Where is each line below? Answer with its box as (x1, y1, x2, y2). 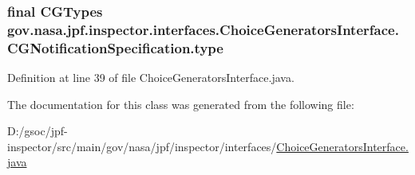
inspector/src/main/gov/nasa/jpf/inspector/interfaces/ (7, 138, 277, 154)
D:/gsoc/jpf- (7, 122, 68, 139)
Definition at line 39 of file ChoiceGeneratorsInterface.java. (7, 69, 294, 86)
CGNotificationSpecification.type (7, 37, 223, 57)
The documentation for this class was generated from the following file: (7, 95, 354, 112)
